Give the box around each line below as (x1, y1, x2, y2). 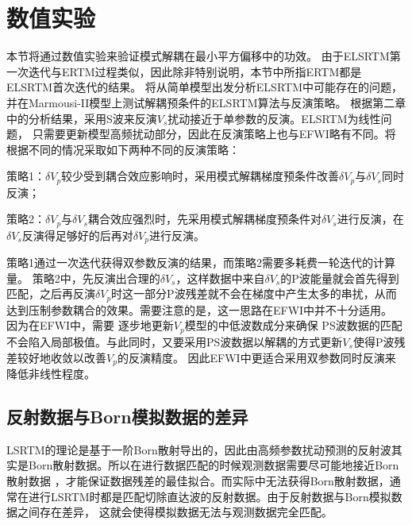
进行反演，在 (337, 210, 404, 227)
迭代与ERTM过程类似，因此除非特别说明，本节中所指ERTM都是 (28, 63, 362, 79)
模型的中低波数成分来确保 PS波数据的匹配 (184, 317, 402, 334)
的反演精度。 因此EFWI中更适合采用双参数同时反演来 (117, 349, 396, 365)
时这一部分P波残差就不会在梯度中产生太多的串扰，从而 (111, 285, 397, 302)
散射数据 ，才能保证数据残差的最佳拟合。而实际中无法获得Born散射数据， (6, 472, 390, 488)
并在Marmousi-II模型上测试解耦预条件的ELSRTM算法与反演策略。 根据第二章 (6, 94, 406, 110)
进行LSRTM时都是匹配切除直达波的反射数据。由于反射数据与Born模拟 (28, 488, 391, 504)
